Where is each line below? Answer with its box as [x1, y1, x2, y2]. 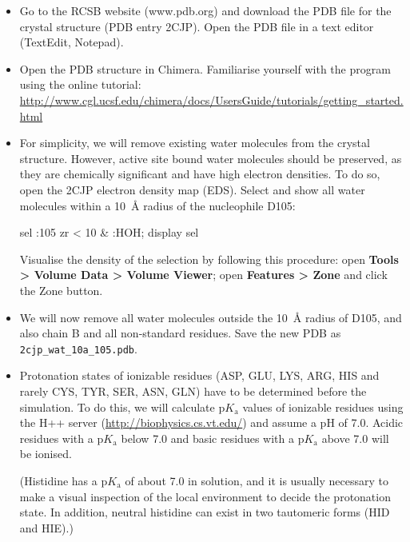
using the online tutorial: [19, 76, 141, 93]
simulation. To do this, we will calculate [19, 398, 215, 415]
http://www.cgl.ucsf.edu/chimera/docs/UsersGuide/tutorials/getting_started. [19, 91, 404, 108]
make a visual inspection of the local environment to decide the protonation [19, 488, 391, 504]
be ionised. [19, 445, 72, 462]
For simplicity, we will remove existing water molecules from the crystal [19, 134, 370, 151]
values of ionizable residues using [242, 398, 404, 415]
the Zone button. [19, 281, 103, 298]
